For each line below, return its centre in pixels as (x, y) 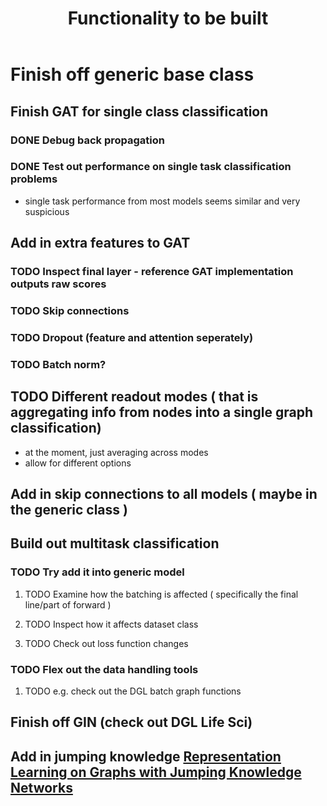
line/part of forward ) (68, 604)
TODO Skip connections (70, 311)
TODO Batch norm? (58, 364)
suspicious (47, 211)
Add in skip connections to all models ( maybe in (164, 494)
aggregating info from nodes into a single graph (162, 412)
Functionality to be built (168, 18)
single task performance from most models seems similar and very (162, 201)
